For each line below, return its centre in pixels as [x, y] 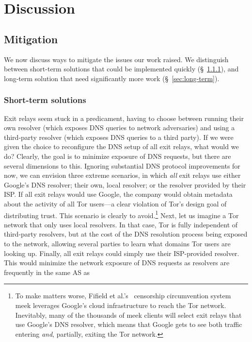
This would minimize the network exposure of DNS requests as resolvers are [117, 263]
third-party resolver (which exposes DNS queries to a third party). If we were [119, 137]
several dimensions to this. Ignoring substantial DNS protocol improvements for [122, 165]
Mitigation [31, 39]
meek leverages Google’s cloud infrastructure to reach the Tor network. [121, 305]
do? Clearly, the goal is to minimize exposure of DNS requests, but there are [118, 156]
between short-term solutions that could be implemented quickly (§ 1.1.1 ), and [121, 69]
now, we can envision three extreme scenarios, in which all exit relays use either [122, 175]
